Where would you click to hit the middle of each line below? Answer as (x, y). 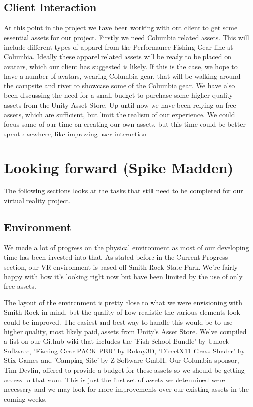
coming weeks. (25, 398)
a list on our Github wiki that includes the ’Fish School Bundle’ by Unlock (116, 341)
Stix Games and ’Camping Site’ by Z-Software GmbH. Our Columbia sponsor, (122, 360)
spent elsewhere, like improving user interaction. (76, 133)
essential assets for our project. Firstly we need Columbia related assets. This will (126, 37)
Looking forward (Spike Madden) (119, 167)
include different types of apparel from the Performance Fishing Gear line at (119, 47)
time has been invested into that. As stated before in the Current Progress (116, 257)
